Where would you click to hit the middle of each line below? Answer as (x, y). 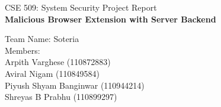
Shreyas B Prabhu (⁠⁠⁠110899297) (61, 97)
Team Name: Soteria (42, 39)
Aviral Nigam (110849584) (52, 73)
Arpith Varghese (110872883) (58, 62)
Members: (23, 50)
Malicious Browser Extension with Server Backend (110, 19)
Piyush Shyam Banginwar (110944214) (75, 85)
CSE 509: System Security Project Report (81, 7)
